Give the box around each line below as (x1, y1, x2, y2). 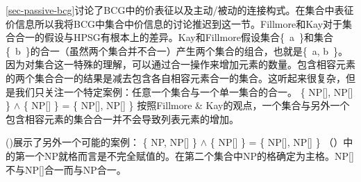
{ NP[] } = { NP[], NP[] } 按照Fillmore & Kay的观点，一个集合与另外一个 (23, 98, 350, 113)
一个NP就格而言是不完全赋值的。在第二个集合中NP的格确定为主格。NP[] (24, 148, 354, 163)
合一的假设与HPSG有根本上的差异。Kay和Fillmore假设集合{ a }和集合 (15, 30, 333, 44)
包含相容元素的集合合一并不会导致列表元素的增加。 (6, 111, 239, 126)
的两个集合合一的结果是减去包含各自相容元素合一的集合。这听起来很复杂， (6, 70, 346, 85)
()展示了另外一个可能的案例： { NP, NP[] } (6, 135, 198, 149)
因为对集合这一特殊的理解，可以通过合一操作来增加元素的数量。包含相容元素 (6, 57, 355, 72)
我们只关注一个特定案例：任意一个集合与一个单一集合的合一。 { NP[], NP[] (15, 84, 353, 99)
